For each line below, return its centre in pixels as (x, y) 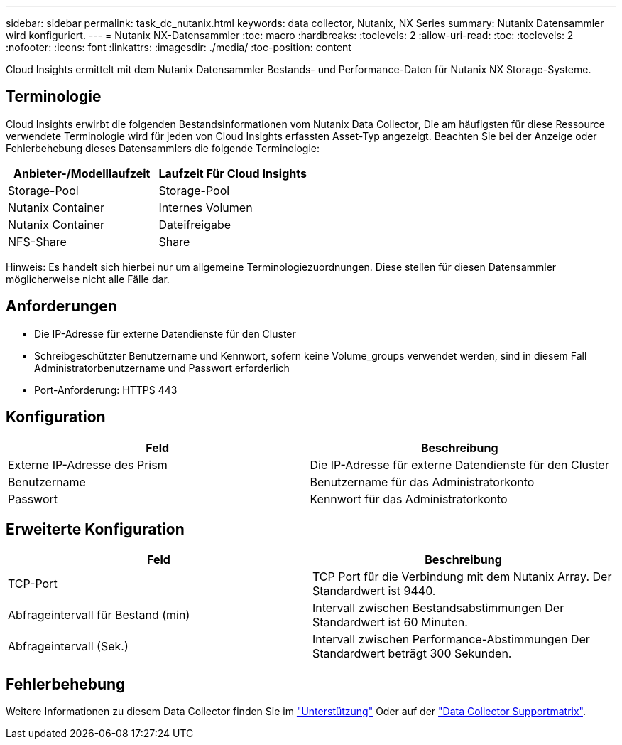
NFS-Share (37, 241)
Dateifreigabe (195, 224)
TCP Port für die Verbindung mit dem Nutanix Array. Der (462, 577)
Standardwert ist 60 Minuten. (390, 622)
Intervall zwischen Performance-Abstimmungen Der (451, 639)
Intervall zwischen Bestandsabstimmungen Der (438, 608)
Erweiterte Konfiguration (95, 529)
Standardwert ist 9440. (374, 591)
